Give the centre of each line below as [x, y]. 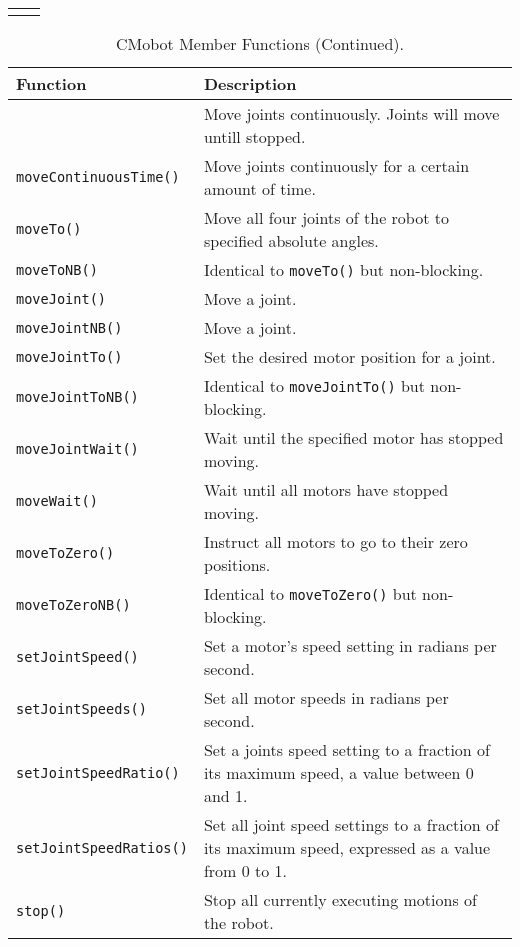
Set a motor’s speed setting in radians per [350, 645]
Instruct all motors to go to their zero [335, 541]
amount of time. [259, 188]
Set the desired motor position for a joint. [349, 356]
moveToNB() [57, 269]
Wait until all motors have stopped [326, 489]
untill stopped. [254, 136]
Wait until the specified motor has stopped [353, 437]
